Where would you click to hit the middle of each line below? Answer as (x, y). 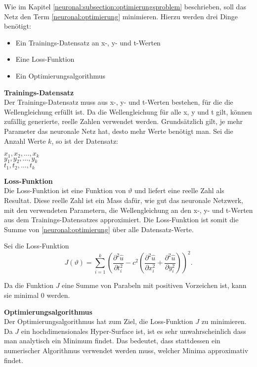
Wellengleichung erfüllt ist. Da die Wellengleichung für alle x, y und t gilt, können (128, 111)
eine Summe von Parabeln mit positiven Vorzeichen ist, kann (154, 285)
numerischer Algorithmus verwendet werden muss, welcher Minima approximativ (126, 350)
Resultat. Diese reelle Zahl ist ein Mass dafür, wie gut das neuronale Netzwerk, (124, 200)
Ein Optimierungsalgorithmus (61, 75)
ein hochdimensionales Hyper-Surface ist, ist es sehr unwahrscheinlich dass (133, 331)
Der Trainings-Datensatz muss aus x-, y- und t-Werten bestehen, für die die (119, 102)
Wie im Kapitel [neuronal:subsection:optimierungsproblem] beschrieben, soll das (125, 6)
